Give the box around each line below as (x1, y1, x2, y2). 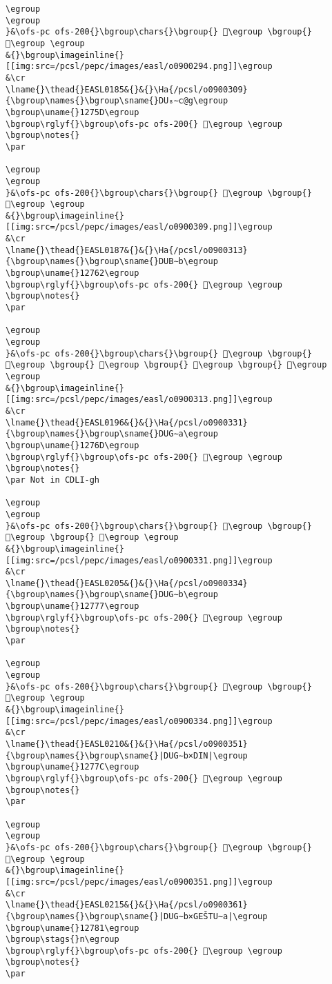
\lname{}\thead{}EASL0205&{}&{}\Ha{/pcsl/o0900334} (6, 578, 248, 588)
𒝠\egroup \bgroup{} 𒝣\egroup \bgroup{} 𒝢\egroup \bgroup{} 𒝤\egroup (6, 360, 327, 370)
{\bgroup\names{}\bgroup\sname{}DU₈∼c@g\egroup (6, 96, 228, 106)
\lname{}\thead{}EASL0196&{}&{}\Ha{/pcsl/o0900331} (6, 417, 248, 428)
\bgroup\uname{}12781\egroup (6, 923, 139, 933)
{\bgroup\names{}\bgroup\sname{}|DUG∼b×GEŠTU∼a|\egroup (6, 911, 268, 921)
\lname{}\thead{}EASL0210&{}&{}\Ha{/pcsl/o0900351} (6, 739, 248, 749)
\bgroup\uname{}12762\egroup (6, 268, 139, 279)
